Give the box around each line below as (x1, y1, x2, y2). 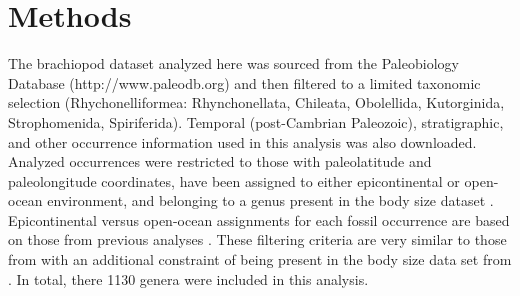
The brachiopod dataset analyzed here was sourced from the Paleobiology (8, 53, 459, 74)
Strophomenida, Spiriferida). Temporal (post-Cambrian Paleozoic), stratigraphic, (8, 111, 504, 132)
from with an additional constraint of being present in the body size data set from (8, 249, 512, 270)
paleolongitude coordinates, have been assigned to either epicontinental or (8, 170, 460, 191)
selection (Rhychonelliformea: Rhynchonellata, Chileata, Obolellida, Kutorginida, (8, 92, 505, 113)
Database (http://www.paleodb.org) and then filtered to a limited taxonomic (8, 72, 481, 93)
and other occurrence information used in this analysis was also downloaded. (8, 131, 477, 152)
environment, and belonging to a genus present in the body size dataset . (47, 190, 494, 211)
